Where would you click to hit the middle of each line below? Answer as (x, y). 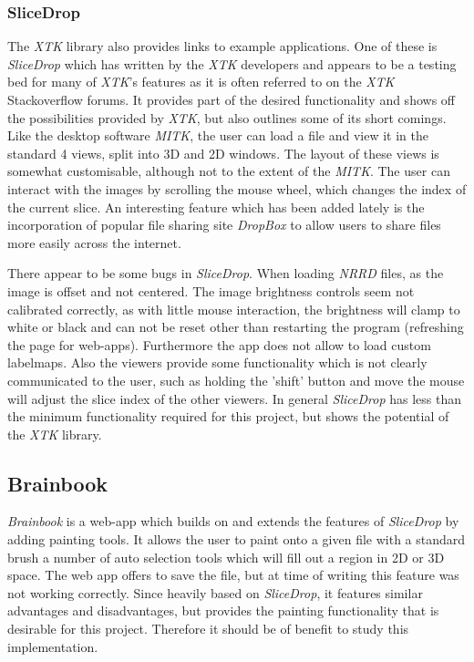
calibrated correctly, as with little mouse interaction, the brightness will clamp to (234, 309)
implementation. (53, 646)
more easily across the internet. (94, 242)
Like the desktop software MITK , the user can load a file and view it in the (218, 135)
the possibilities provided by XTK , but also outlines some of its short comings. (227, 117)
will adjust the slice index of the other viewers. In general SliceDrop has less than (235, 398)
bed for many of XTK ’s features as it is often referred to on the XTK (201, 82)
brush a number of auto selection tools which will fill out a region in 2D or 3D (226, 557)
